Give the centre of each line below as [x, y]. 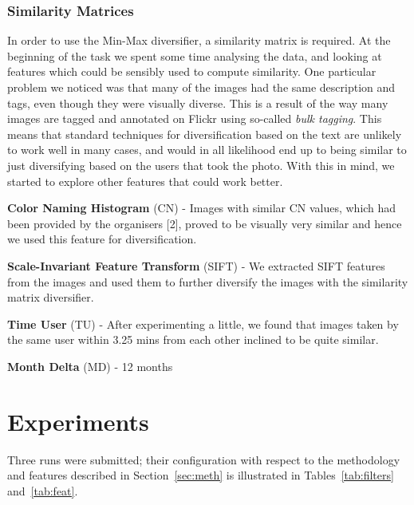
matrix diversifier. [51, 297]
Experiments [78, 421]
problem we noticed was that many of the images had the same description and [201, 87]
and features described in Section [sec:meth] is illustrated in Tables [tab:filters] [201, 475]
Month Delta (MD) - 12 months [90, 366]
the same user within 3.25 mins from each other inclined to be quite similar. [193, 339]
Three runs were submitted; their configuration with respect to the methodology [204, 459]
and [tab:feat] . [43, 490]
